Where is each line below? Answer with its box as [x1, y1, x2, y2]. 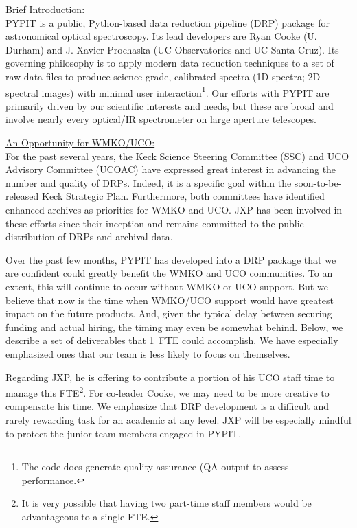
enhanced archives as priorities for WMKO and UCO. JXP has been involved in [5, 202, 343, 216]
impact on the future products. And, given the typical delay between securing [5, 306, 332, 321]
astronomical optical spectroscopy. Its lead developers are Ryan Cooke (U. [5, 29, 317, 43]
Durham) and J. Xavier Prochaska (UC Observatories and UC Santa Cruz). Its [5, 42, 339, 56]
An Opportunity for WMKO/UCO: [5, 135, 155, 149]
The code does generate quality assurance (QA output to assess [21, 459, 289, 474]
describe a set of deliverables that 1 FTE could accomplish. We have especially [5, 333, 338, 347]
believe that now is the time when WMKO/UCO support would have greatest [5, 292, 334, 307]
